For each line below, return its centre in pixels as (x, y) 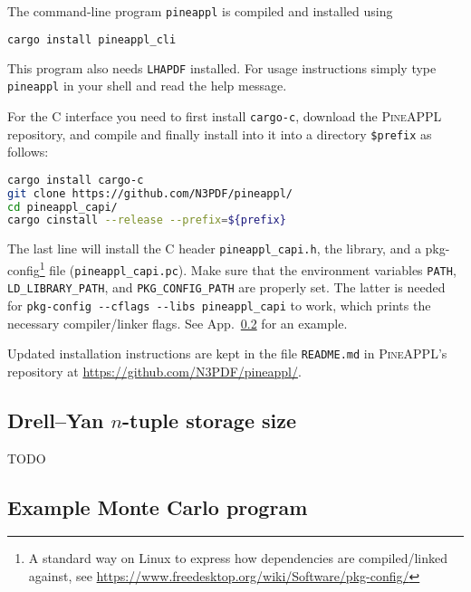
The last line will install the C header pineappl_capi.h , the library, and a (214, 248)
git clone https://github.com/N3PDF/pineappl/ (150, 193)
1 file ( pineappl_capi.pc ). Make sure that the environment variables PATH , (248, 268)
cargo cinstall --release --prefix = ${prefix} (147, 220)
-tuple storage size (210, 420)
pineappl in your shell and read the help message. (147, 86)
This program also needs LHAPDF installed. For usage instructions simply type (222, 67)
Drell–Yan (56, 420)
